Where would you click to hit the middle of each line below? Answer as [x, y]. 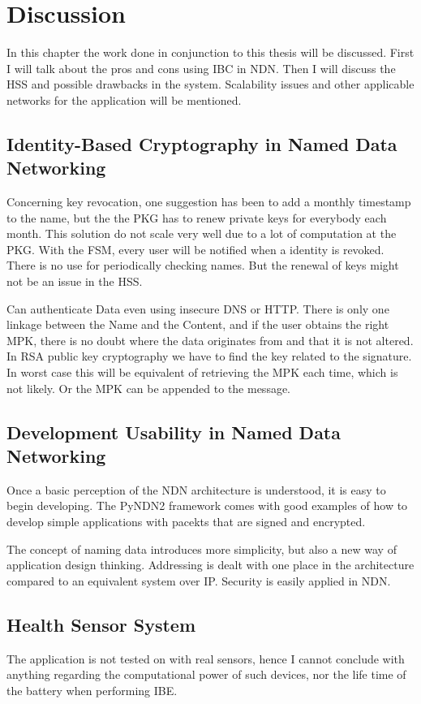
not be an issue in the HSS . [75, 281]
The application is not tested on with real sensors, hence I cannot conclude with [206, 658]
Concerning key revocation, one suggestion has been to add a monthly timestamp [209, 202]
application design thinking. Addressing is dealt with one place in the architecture [210, 565]
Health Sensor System [101, 624]
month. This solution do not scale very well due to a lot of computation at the [202, 233]
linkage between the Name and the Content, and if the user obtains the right [198, 324]
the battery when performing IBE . [92, 690]
